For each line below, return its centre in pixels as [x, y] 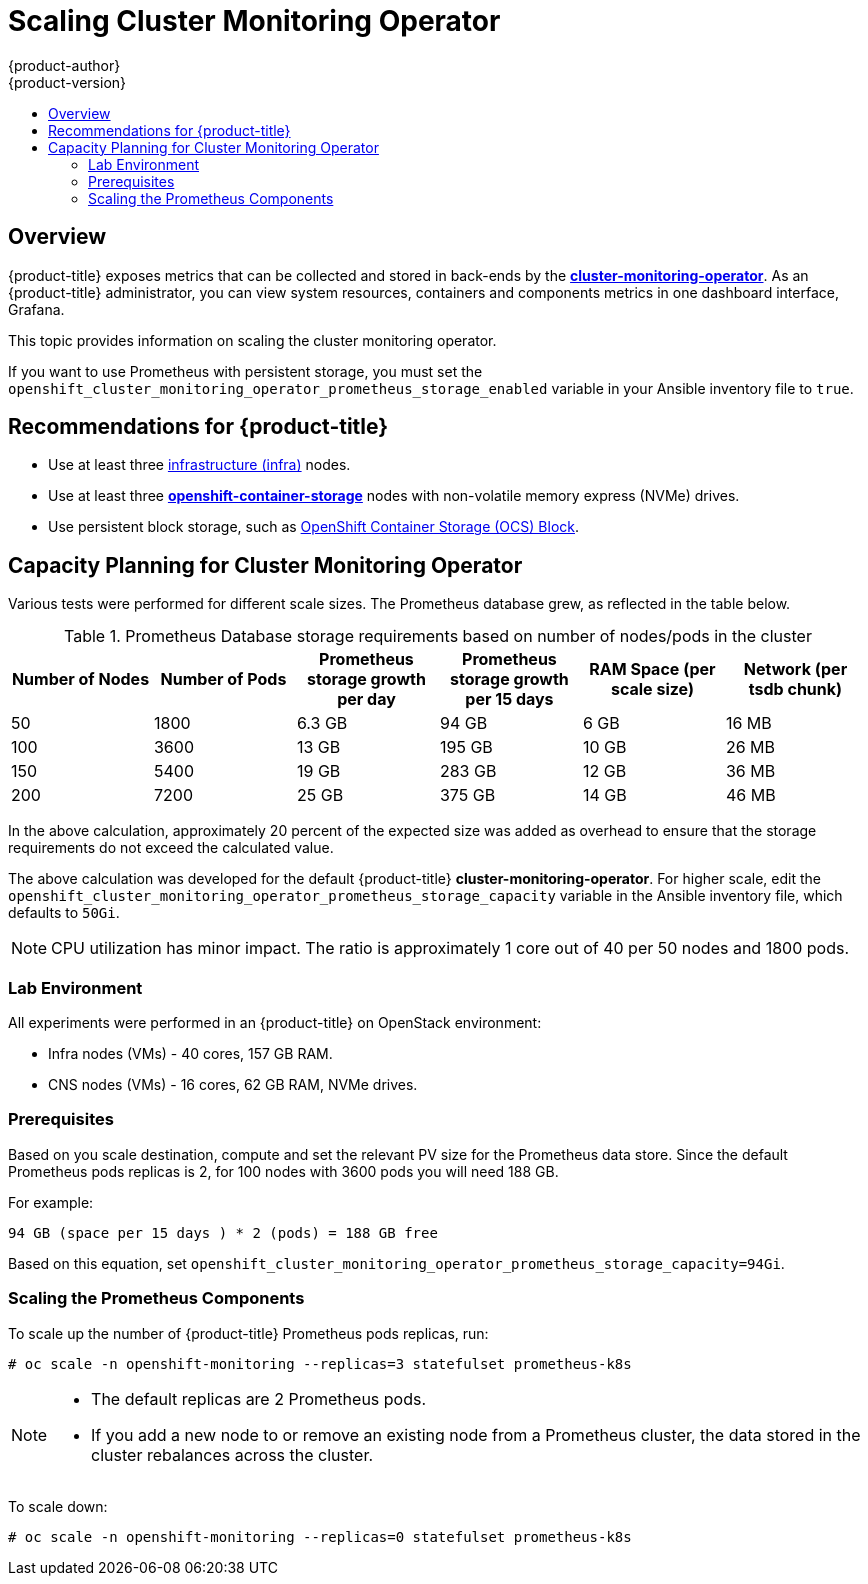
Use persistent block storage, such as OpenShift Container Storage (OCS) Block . [314, 527]
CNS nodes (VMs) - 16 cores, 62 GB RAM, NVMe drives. [233, 1085]
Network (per [795, 669]
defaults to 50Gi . [64, 913]
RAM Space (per [652, 669]
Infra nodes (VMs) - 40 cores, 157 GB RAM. [190, 1054]
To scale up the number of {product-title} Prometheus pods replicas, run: [248, 1333]
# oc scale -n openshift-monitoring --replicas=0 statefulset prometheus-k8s [320, 1536]
